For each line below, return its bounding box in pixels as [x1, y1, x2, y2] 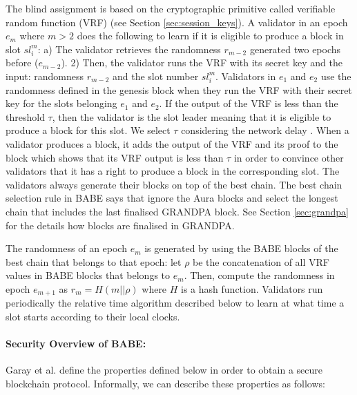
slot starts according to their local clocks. [6, 309, 180, 323]
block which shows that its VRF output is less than [6, 150, 224, 164]
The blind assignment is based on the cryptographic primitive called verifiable [6, 1, 336, 15]
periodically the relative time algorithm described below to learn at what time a [6, 296, 345, 310]
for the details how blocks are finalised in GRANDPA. [6, 218, 235, 232]
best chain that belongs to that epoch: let [6, 254, 182, 269]
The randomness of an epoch [6, 241, 127, 256]
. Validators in [215, 68, 276, 83]
